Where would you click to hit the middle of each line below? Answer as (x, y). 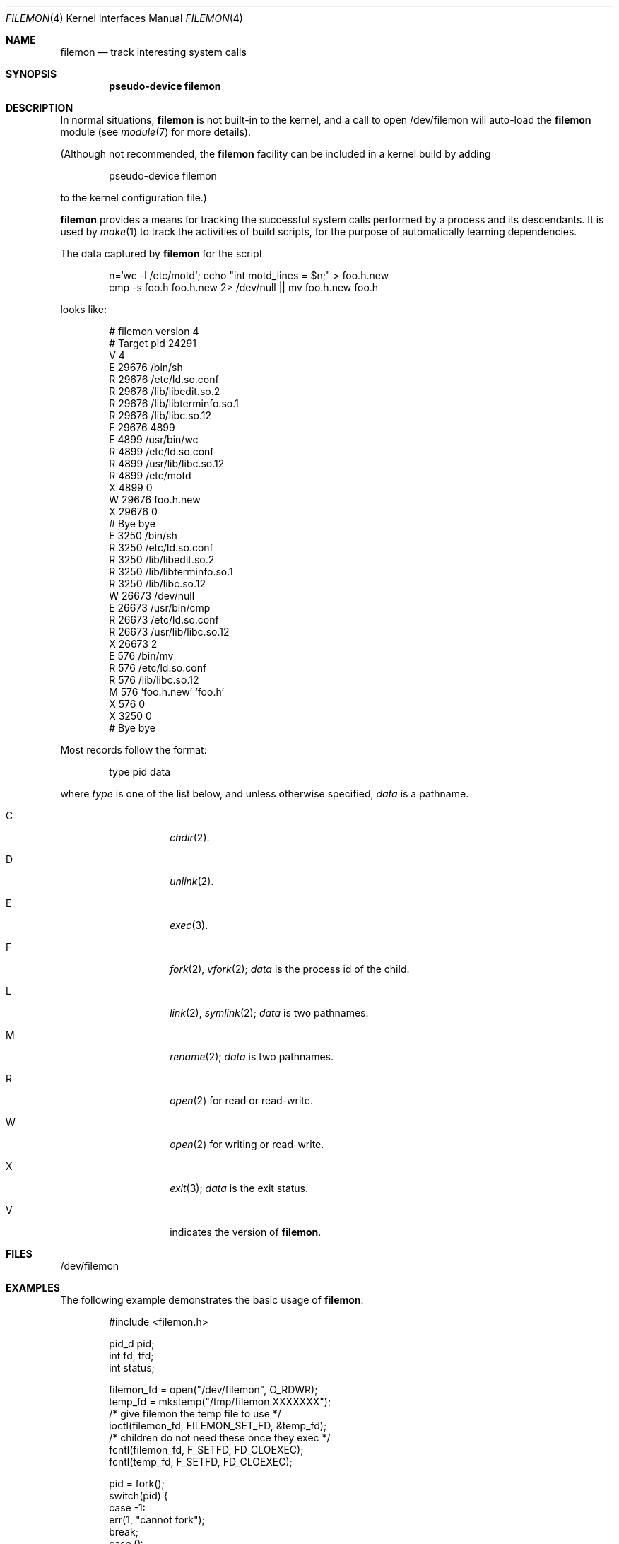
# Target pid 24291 (153, 343)
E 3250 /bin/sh (143, 536)
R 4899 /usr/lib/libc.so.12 (167, 463)
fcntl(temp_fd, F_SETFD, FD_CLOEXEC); (201, 1462)
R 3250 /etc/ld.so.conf (161, 548)
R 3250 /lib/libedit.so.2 (162, 560)
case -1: (127, 1508)
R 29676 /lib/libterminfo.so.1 (174, 403)
